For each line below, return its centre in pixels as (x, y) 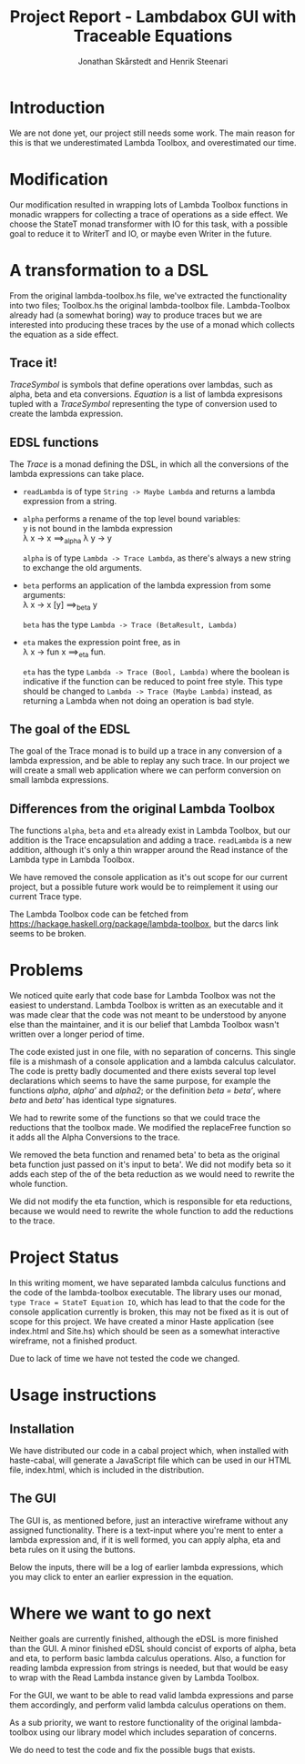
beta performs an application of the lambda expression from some (147, 585)
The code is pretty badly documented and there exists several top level (142, 1071)
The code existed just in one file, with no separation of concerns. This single (152, 1052)
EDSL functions (54, 442)
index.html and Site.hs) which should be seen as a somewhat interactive (145, 1332)
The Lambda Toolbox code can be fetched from (99, 914)
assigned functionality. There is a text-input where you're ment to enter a (147, 1530)
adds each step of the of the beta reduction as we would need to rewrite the (152, 1174)
